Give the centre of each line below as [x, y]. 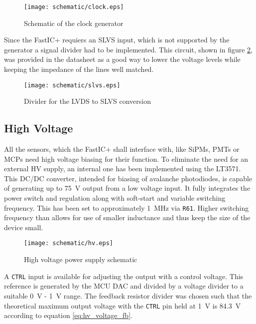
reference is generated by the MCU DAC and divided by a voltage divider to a [124, 286]
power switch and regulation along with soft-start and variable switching [115, 198]
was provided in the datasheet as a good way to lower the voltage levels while [122, 59]
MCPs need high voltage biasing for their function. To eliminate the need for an [126, 159]
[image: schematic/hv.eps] [68, 243]
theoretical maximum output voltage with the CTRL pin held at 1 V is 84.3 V [123, 305]
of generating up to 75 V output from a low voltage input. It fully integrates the [127, 188]
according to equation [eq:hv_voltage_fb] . [68, 315]
